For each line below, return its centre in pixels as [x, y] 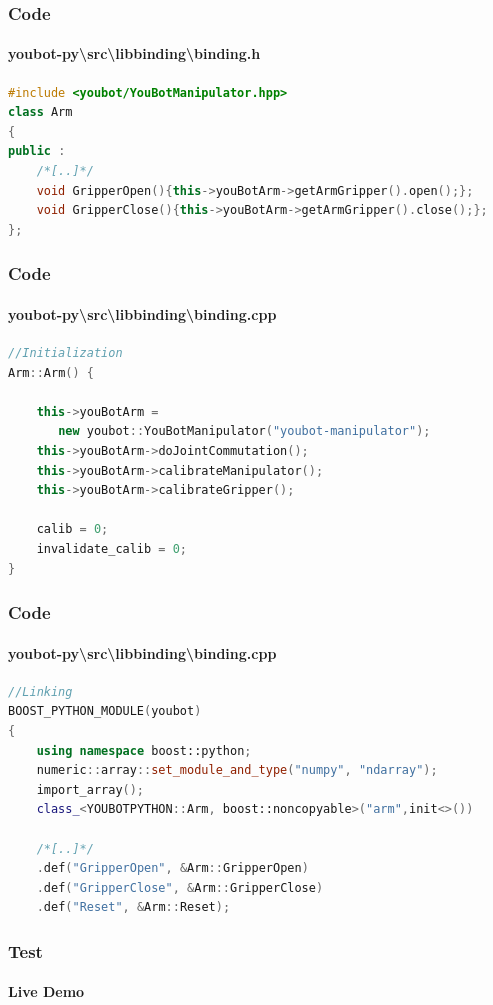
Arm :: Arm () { [51, 372]
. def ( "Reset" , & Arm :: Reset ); [133, 907]
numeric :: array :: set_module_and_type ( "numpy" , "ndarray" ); [237, 770]
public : [37, 151]
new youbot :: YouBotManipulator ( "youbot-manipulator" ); [244, 431]
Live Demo [46, 991]
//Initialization [65, 353]
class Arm [40, 112]
